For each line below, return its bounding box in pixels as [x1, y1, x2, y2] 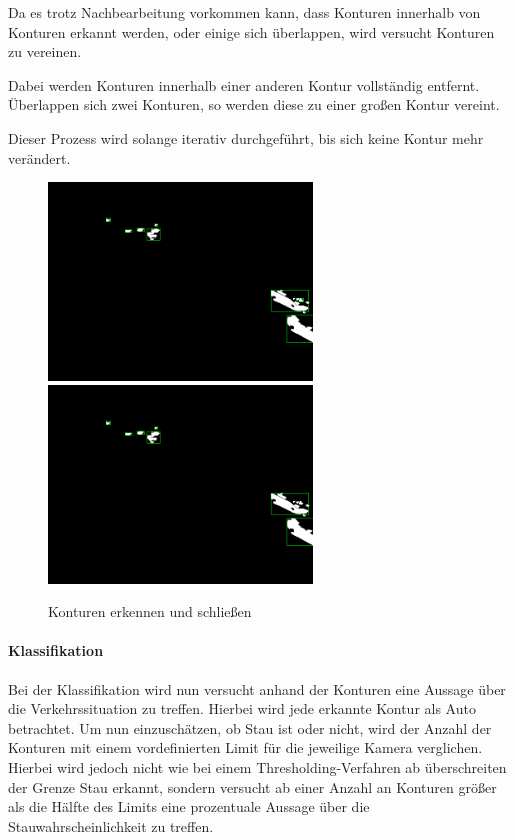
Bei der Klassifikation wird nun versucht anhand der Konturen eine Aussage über [8, 678, 506, 699]
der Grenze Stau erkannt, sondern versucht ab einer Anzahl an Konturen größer [8, 776, 497, 797]
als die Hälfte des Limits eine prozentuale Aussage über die [8, 796, 370, 817]
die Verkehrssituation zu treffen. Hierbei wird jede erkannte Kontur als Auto [8, 698, 476, 719]
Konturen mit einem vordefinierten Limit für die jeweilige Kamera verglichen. [8, 737, 483, 758]
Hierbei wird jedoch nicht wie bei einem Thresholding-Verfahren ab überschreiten [8, 756, 507, 777]
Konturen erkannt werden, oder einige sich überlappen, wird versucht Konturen [8, 21, 495, 42]
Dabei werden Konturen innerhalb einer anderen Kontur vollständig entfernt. [8, 74, 480, 95]
